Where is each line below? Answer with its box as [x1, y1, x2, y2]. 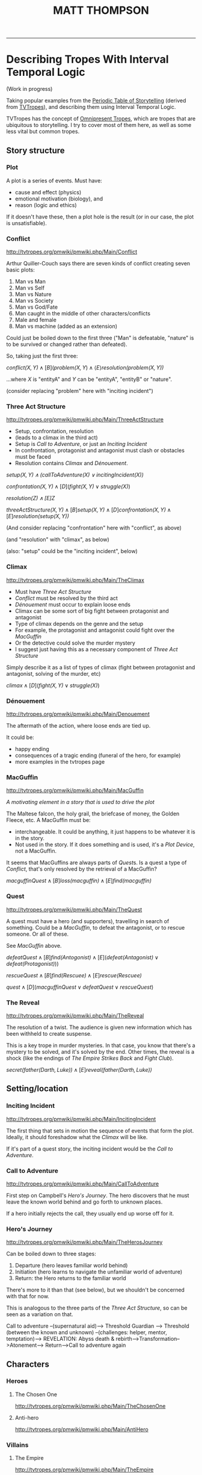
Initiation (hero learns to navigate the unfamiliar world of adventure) [14, 1268, 183, 1276]
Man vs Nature [14, 291, 52, 298]
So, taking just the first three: [6, 353, 78, 360]
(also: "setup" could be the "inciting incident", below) [6, 548, 138, 555]
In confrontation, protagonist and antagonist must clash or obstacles [14, 447, 185, 454]
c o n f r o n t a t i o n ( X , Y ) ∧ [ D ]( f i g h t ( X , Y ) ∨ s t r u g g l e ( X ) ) [6, 483, 130, 490]
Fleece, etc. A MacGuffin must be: [6, 817, 91, 824]
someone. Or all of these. [6, 930, 69, 938]
